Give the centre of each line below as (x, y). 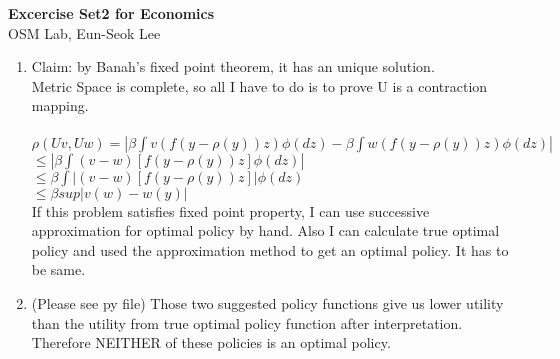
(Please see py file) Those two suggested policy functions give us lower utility (267, 302)
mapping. (60, 105)
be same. (58, 269)
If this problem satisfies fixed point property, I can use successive (230, 210)
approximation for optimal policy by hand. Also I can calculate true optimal (265, 230)
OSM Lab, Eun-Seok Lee (84, 32)
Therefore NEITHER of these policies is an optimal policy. (211, 342)
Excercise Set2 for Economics (111, 13)
